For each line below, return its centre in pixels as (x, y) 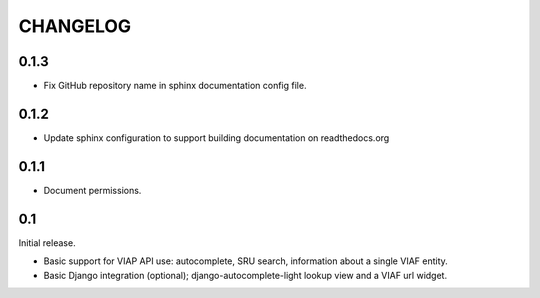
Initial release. (47, 242)
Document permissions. (92, 190)
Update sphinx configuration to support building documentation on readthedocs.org (216, 137)
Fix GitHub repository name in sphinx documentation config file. (175, 86)
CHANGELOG (75, 26)
